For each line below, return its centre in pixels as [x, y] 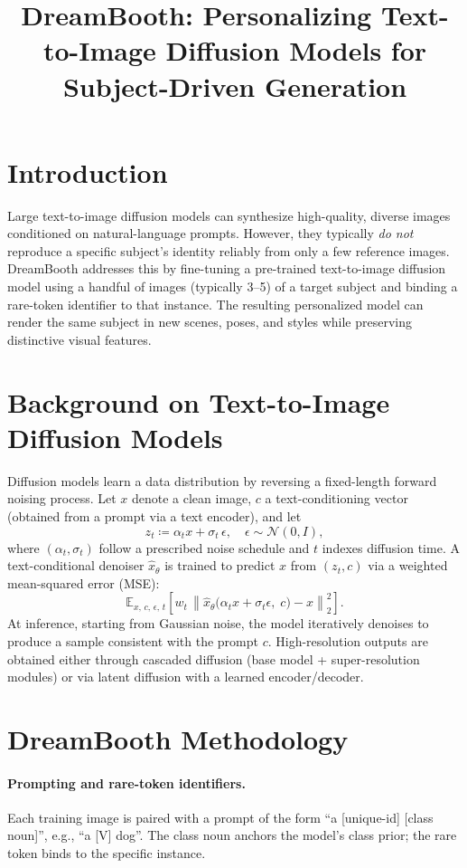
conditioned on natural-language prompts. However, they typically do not [210, 233]
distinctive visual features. [79, 339]
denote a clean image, [191, 498]
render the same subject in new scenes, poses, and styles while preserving [210, 322]
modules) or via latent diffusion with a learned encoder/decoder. [186, 677]
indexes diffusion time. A [391, 547]
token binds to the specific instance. [107, 853]
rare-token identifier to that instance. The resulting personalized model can [215, 304]
